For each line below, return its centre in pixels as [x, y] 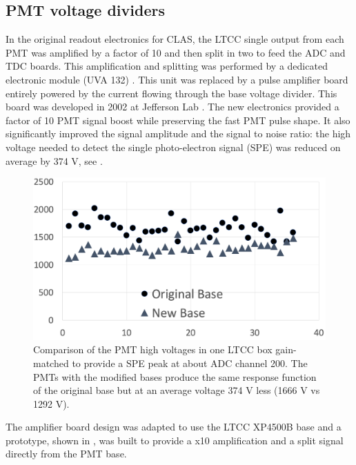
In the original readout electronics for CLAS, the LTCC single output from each [175, 39]
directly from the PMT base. [66, 454]
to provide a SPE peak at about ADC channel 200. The [190, 363]
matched [51, 363]
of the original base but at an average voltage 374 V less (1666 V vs [177, 390]
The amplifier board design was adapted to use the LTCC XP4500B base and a [174, 427]
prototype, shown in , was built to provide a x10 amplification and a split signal [175, 440]
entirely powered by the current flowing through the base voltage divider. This [171, 93]
